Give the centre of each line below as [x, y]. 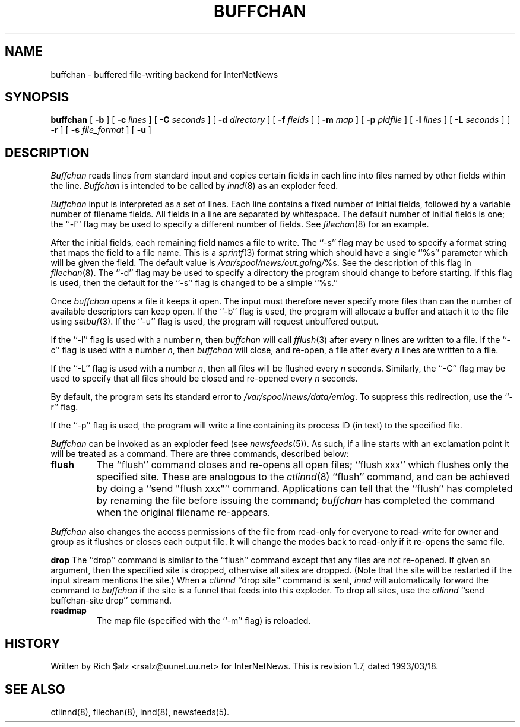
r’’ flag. [64, 407]
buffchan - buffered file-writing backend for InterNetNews [164, 74]
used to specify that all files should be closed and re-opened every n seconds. [204, 379]
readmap [69, 611]
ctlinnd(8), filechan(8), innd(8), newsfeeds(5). [140, 712]
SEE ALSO [35, 689]
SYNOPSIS [37, 97]
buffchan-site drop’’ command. [111, 601]
